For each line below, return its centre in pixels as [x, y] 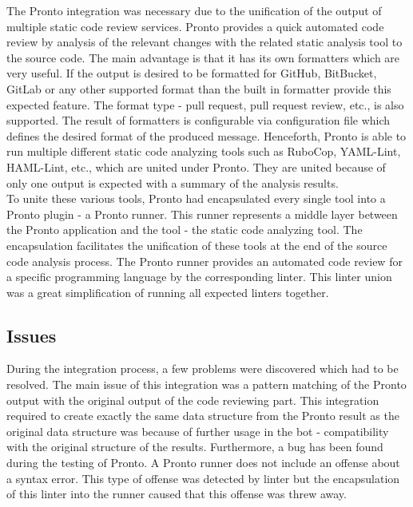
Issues [32, 335]
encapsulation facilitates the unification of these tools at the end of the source [197, 245]
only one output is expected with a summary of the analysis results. [173, 182]
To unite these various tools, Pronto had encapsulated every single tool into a [196, 198]
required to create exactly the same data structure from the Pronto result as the [203, 416]
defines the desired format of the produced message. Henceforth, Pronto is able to [206, 135]
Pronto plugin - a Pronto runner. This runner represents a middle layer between [202, 214]
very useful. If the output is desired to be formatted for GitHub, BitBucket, [192, 73]
